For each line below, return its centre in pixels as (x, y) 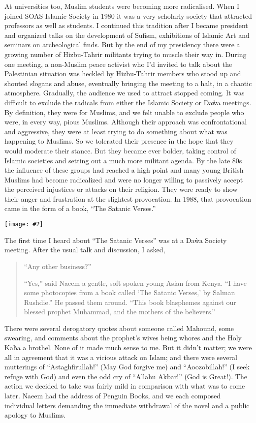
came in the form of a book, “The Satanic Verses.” (80, 208)
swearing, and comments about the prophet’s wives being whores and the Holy (123, 338)
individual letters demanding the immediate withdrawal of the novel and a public (127, 405)
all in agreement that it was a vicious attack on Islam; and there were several (121, 357)
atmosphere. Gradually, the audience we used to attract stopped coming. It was (125, 93)
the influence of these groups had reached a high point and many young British (124, 170)
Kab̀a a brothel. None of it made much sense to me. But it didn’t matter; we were (128, 347)
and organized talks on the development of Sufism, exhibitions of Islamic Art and (127, 35)
